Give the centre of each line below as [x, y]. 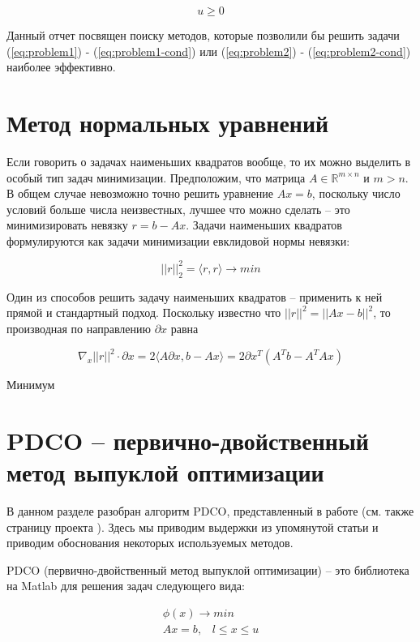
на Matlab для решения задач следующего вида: [126, 586]
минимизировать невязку [67, 225]
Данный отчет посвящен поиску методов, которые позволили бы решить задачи [203, 35]
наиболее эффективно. [61, 67]
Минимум [31, 385]
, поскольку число [356, 193]
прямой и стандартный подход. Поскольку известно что [144, 312]
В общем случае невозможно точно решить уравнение [140, 193]
